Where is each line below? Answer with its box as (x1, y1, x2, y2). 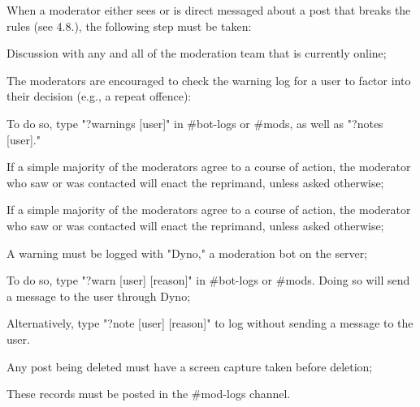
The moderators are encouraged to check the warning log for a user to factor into (6, 71, 411, 88)
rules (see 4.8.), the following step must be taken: (6, 17, 252, 34)
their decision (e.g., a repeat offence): (6, 88, 192, 105)
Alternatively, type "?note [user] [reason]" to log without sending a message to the (6, 315, 414, 332)
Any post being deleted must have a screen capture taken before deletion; (6, 358, 373, 375)
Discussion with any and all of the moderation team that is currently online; (6, 45, 387, 62)
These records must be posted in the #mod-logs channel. (6, 385, 291, 402)
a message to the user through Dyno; (6, 287, 191, 304)
